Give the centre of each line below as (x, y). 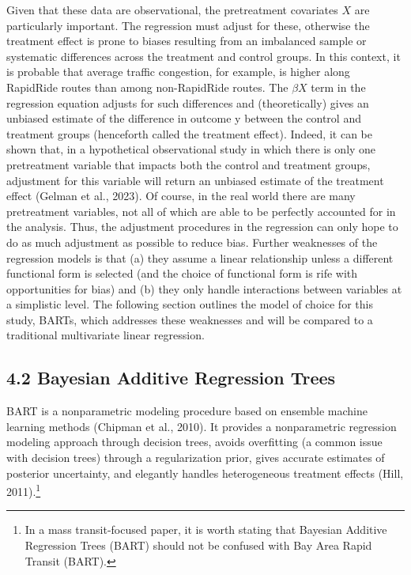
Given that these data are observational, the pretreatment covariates (172, 9)
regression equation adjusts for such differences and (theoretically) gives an (188, 102)
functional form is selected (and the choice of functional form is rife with (182, 273)
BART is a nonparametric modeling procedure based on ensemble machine (187, 411)
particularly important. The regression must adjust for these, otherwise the (188, 25)
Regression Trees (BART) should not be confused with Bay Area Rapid (198, 545)
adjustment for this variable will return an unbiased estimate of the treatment (195, 180)
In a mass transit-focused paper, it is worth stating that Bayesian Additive (206, 530)
